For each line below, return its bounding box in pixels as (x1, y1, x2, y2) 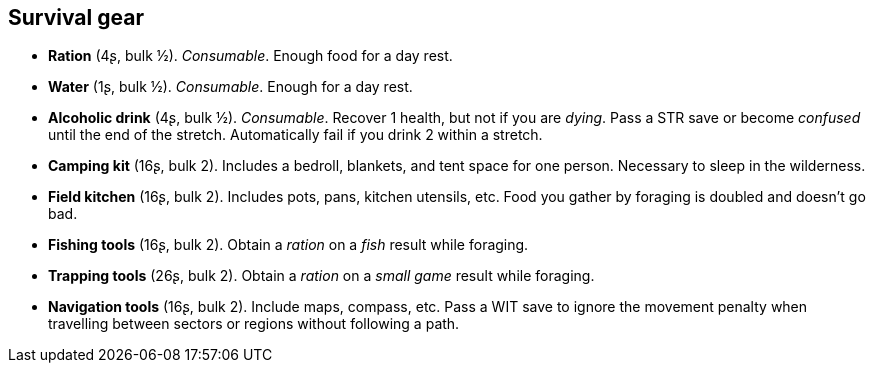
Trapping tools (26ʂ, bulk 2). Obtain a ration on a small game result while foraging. (48, 267, 595, 285)
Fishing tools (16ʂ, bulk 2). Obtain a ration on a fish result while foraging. (48, 236, 529, 254)
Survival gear (8, 5, 144, 30)
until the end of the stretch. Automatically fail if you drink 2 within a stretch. (48, 126, 543, 144)
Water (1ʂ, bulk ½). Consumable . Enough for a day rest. (48, 78, 413, 96)
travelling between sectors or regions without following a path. (48, 315, 460, 333)
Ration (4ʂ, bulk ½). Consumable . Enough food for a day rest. (48, 47, 453, 65)
